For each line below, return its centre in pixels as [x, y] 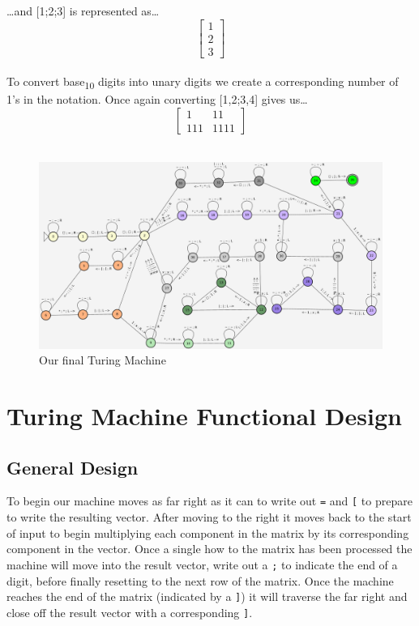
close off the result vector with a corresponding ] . [130, 612]
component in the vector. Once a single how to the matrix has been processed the [209, 549]
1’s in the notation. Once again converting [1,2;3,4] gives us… [157, 99]
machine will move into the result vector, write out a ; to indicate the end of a [202, 564]
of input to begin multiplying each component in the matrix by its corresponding [208, 532]
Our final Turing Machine [103, 360]
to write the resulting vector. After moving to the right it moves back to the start [209, 517]
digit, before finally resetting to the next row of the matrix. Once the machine [200, 580]
